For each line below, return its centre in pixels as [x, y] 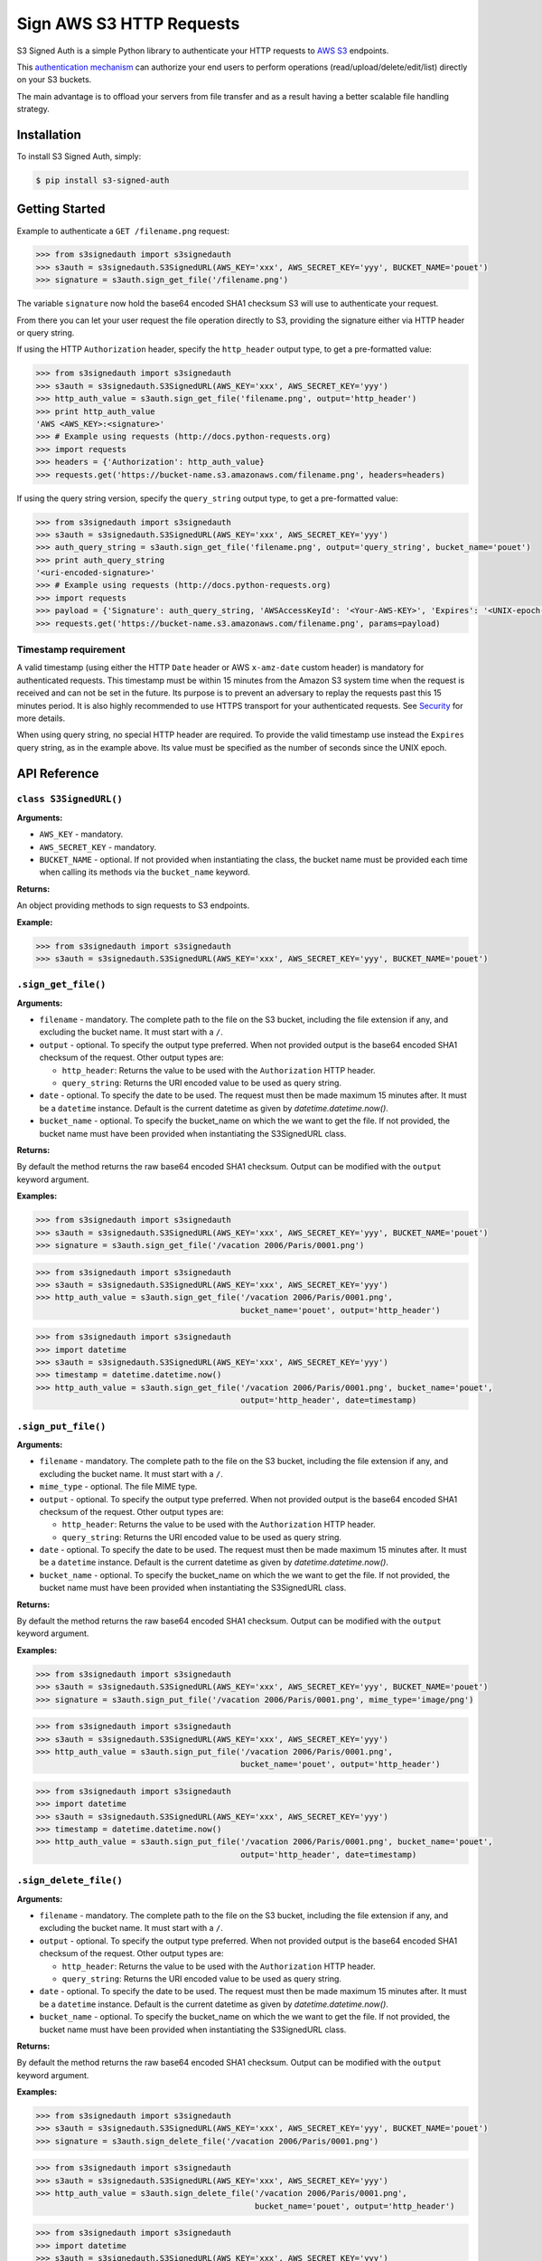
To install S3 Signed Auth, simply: [79, 156]
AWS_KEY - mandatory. [81, 834]
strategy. [33, 109]
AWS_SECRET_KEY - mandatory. [98, 847]
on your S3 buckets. [54, 80]
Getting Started [61, 209]
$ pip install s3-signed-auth [103, 180]
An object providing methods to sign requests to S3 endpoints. [133, 905]
